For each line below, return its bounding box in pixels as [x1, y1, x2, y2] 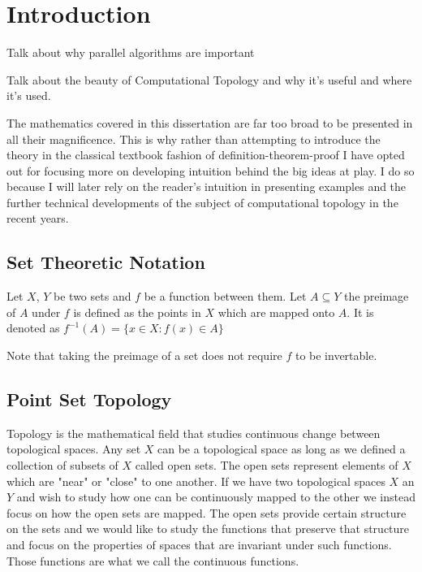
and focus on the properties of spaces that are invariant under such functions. [6, 536, 392, 552]
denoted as [6, 319, 60, 336]
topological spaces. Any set [6, 440, 141, 457]
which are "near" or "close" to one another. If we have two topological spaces [6, 472, 385, 489]
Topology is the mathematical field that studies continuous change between [6, 424, 381, 441]
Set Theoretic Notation [6, 249, 205, 275]
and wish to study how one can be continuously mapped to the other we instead [16, 488, 416, 505]
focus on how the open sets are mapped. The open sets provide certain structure [6, 504, 407, 521]
